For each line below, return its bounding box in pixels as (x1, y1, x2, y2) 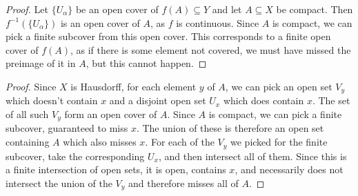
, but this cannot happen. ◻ (86, 56, 207, 70)
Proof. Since (6, 79, 57, 93)
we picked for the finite (230, 135, 328, 149)
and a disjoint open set (109, 93, 206, 108)
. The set (312, 93, 350, 108)
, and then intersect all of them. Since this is (158, 148, 347, 163)
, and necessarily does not (235, 162, 344, 177)
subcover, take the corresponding (6, 148, 145, 163)
